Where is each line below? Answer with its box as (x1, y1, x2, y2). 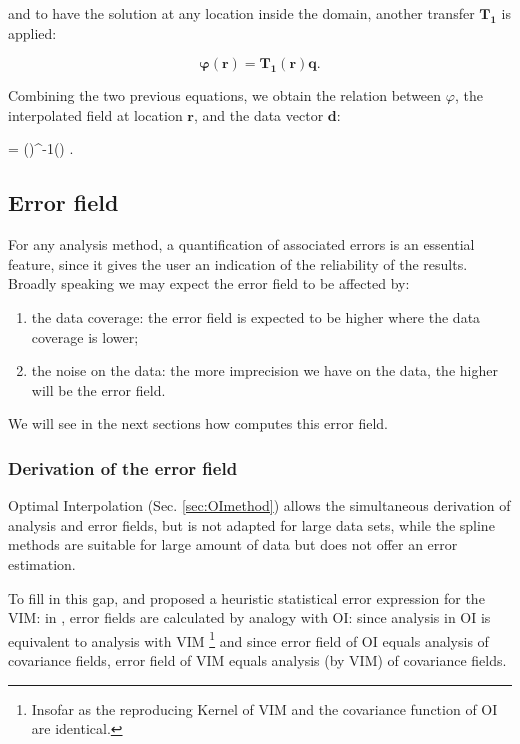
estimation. (8, 553, 76, 574)
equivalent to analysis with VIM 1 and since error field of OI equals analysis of (8, 627, 489, 651)
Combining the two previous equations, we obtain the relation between (8, 85, 442, 106)
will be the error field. (31, 379, 166, 400)
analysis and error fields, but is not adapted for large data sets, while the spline (8, 514, 495, 535)
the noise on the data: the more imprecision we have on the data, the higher (31, 360, 498, 381)
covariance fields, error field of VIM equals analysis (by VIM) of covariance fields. (8, 649, 507, 670)
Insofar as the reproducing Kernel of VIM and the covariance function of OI (31, 698, 498, 719)
